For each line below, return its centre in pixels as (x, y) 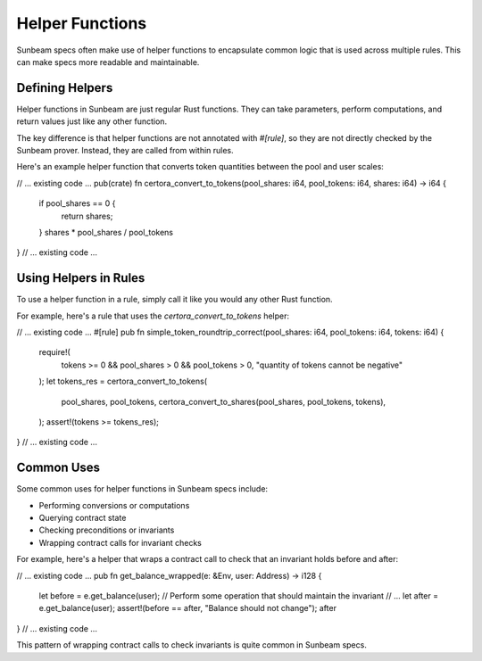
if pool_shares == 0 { (77, 203)
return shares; (87, 216)
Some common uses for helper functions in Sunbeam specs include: (142, 489)
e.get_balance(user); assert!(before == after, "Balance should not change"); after (187, 608)
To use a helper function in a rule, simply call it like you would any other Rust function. (175, 300)
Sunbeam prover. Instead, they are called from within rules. (125, 151)
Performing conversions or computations (114, 505)
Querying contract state (83, 518)
